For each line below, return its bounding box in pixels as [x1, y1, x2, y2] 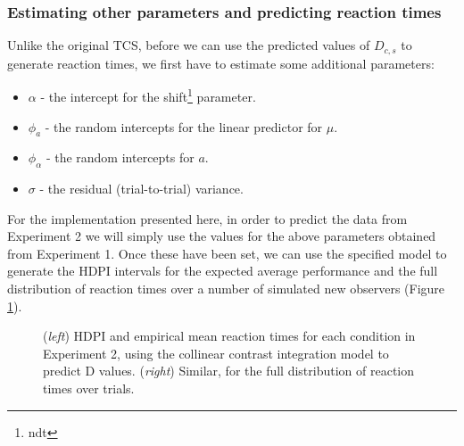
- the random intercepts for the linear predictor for [45, 117, 323, 136]
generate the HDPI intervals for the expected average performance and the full [7, 261, 438, 280]
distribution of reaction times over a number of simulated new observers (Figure [7, 279, 445, 298]
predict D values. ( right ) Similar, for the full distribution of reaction [43, 361, 415, 380]
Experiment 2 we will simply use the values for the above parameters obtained [7, 227, 436, 245]
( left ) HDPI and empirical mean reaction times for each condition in [43, 326, 416, 345]
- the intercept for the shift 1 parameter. [40, 85, 256, 105]
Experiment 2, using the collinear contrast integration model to [43, 343, 389, 362]
